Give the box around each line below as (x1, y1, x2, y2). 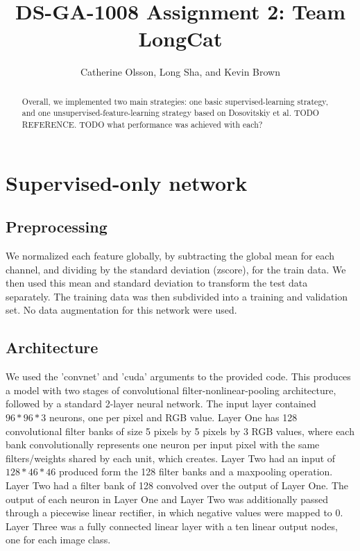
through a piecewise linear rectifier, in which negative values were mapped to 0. (6, 505, 343, 520)
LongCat (138, 24, 223, 53)
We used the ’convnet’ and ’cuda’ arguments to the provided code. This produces (6, 369, 351, 384)
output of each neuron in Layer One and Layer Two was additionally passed (6, 491, 329, 506)
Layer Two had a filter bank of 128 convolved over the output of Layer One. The (6, 477, 349, 492)
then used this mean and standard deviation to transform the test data (6, 275, 308, 290)
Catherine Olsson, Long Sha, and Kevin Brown (80, 65, 281, 79)
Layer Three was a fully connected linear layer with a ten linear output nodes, (6, 518, 338, 533)
